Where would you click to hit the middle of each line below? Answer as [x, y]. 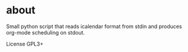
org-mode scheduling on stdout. [46, 32]
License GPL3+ [25, 44]
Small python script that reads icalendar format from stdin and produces [94, 26]
